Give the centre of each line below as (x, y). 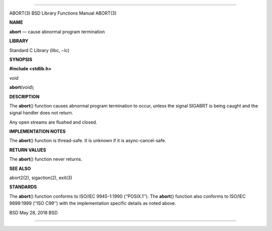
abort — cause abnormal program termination (57, 32)
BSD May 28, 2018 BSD (33, 212)
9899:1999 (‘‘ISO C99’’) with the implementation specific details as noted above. (93, 203)
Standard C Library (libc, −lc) (40, 50)
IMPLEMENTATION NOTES (38, 132)
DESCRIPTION (24, 96)
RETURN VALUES (28, 150)
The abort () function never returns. (46, 159)
